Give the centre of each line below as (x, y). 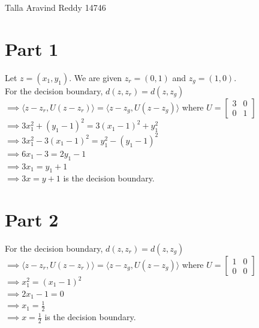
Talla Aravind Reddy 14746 (55, 7)
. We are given (96, 77)
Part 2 (32, 220)
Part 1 (32, 48)
